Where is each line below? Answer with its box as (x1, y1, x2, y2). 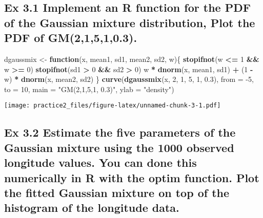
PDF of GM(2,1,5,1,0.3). (4, 30, 137, 46)
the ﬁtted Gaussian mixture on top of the (4, 184, 230, 200)
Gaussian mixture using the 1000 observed (4, 139, 234, 155)
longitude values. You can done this (4, 155, 197, 170)
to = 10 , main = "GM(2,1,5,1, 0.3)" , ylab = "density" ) (4, 83, 174, 94)
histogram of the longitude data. (4, 200, 179, 215)
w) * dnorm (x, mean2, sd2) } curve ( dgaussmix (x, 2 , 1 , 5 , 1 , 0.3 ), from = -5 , (4, 74, 254, 84)
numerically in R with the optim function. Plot (4, 169, 259, 185)
